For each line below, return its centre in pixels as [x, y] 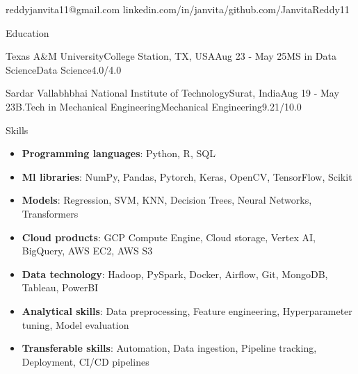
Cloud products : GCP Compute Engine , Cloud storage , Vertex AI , [169, 237]
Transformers [50, 213]
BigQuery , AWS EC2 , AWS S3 [87, 251]
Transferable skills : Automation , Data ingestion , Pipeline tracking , [169, 348]
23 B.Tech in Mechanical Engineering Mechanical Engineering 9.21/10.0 [154, 106]
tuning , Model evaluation [75, 324]
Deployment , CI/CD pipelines [86, 361]
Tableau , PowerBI [60, 287]
